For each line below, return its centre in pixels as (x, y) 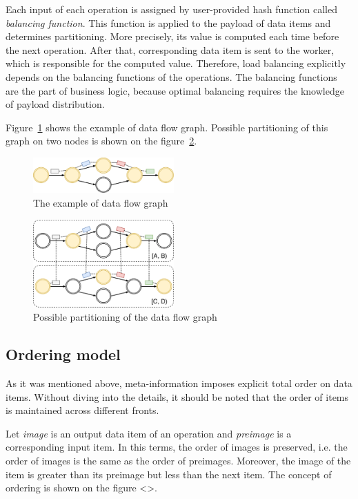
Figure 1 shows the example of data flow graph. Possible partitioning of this (167, 127)
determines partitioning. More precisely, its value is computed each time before (172, 36)
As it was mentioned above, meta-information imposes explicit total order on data (179, 383)
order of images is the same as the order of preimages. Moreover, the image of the (178, 460)
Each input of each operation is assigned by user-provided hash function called (172, 9)
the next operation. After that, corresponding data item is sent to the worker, (170, 49)
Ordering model (63, 354)
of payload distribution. (55, 104)
